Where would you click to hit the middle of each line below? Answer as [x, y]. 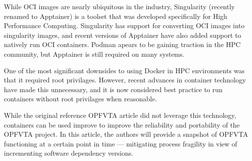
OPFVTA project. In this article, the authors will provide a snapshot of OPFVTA [126, 134]
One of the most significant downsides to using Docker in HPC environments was [124, 70]
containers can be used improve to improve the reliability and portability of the [122, 124]
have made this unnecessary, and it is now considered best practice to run [113, 89]
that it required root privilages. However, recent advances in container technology [125, 80]
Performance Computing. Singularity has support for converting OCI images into [124, 25]
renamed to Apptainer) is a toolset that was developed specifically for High [116, 16]
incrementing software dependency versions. [69, 153]
